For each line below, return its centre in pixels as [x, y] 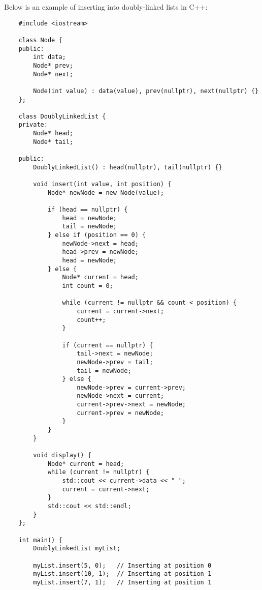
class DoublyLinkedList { [62, 116]
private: [33, 125]
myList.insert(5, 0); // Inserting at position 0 [122, 565]
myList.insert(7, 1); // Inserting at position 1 [122, 582]
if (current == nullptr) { [108, 345]
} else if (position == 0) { [97, 235]
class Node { [40, 40]
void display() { [62, 455]
